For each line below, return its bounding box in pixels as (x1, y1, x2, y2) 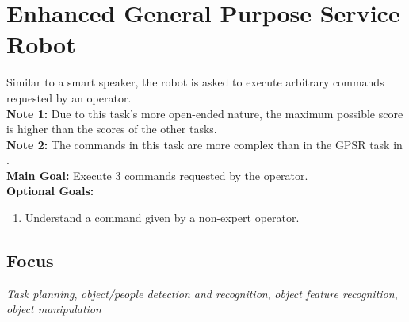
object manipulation (6, 301, 101, 317)
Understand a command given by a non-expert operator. (25, 209, 300, 226)
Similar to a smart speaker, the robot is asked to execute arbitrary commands (6, 74, 384, 90)
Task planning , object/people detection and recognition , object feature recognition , (6, 285, 398, 301)
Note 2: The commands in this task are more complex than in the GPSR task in (6, 136, 403, 152)
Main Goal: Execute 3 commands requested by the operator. (6, 167, 308, 183)
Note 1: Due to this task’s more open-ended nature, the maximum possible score (6, 105, 403, 121)
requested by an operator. (6, 89, 132, 105)
